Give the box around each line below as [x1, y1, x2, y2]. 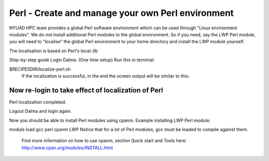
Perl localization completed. [9, 99, 67, 105]
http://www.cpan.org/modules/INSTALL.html [21, 145, 113, 151]
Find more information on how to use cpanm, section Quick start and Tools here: [21, 138, 187, 144]
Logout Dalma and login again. [9, 108, 72, 114]
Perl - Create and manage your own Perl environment [9, 7, 234, 18]
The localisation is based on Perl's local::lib [9, 48, 98, 54]
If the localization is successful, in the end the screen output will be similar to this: [21, 73, 190, 79]
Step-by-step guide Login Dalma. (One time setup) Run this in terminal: [9, 57, 155, 63]
